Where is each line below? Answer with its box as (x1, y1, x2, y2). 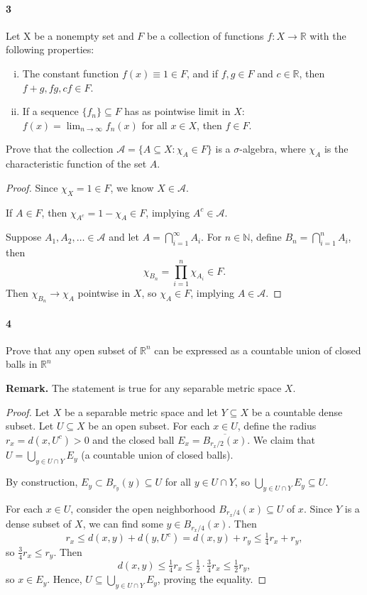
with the (310, 28, 346, 43)
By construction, (6, 474, 78, 489)
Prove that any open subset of (6, 342, 137, 357)
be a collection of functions (147, 28, 264, 43)
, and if (187, 65, 218, 80)
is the (324, 141, 349, 156)
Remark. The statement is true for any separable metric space (6, 381, 282, 395)
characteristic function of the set (6, 156, 147, 171)
